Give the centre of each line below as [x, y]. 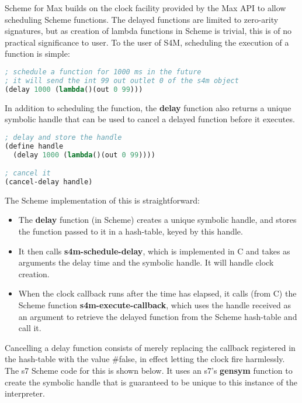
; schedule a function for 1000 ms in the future [103, 72]
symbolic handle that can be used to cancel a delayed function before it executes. [150, 119]
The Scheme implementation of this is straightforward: [103, 200]
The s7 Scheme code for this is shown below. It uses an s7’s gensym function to [149, 370]
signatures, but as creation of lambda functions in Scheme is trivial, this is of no [148, 31]
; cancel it [28, 173]
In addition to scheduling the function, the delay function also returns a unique [148, 107]
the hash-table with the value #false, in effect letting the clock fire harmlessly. [145, 359]
